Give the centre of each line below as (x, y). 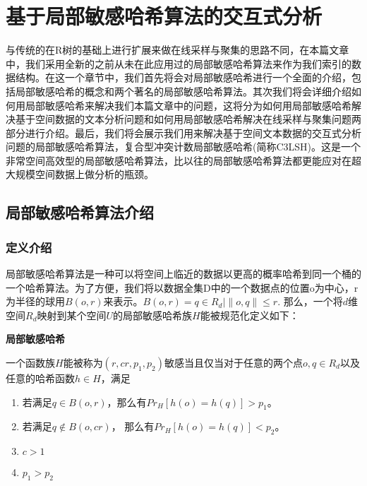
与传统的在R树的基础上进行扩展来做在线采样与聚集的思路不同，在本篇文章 (178, 50)
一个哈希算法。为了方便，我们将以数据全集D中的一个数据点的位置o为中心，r (182, 287)
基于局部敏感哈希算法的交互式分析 (164, 16)
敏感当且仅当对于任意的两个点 (234, 363)
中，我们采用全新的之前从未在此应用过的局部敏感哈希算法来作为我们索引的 (179, 63)
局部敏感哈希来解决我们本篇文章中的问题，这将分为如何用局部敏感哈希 (188, 105)
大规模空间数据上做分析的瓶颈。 (80, 174)
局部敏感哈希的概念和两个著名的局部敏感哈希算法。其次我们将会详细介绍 (183, 91)
